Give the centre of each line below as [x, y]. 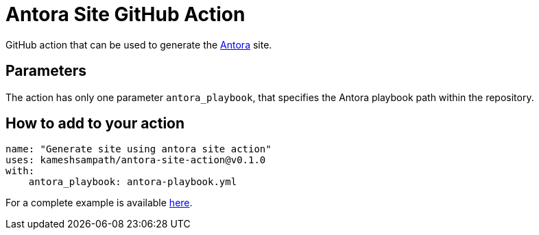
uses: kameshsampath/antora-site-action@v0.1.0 [136, 160]
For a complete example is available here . [99, 203]
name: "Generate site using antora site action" [139, 149]
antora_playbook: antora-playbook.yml [133, 182]
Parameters [46, 71]
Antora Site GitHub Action [125, 14]
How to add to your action [95, 124]
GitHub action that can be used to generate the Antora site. [139, 44]
